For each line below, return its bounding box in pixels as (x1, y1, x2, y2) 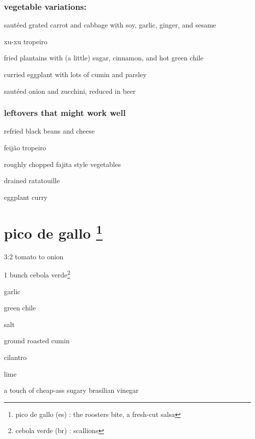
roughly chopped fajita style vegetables (4, 159, 121, 169)
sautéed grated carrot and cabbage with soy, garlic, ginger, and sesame (4, 20, 216, 30)
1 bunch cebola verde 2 (4, 268, 70, 280)
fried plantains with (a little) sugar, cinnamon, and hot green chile (4, 53, 204, 63)
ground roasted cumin (4, 335, 70, 346)
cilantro (4, 352, 27, 362)
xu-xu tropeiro (4, 36, 48, 46)
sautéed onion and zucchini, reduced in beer (4, 85, 136, 96)
